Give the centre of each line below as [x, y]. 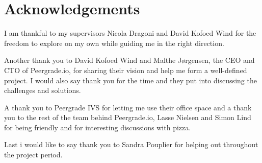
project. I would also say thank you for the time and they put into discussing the [130, 80]
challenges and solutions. [43, 90]
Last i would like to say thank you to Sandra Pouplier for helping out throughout [131, 144]
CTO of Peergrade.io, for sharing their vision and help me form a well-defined [126, 70]
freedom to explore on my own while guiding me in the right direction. [114, 43]
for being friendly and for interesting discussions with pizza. [98, 127]
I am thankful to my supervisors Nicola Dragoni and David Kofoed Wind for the [130, 33]
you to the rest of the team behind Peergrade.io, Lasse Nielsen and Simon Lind [128, 117]
